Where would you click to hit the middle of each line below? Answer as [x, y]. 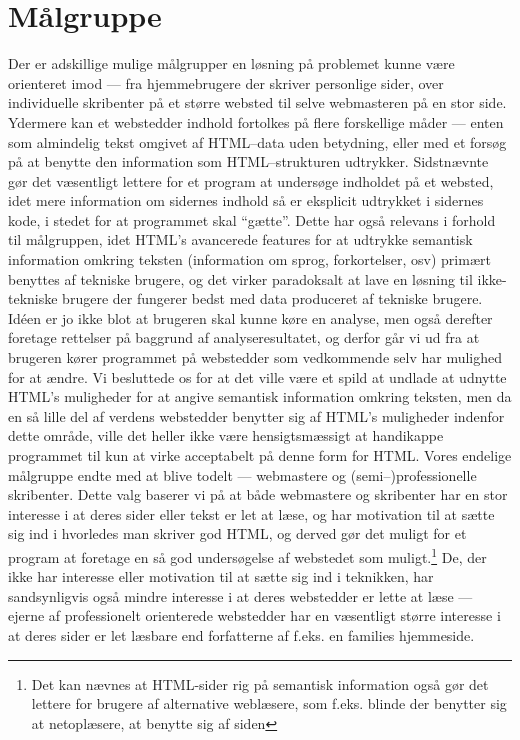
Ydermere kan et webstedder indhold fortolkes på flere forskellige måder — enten [256, 121]
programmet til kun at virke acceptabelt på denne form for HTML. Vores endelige [260, 455]
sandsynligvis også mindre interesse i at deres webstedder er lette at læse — [240, 595]
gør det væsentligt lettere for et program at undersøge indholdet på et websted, [251, 180]
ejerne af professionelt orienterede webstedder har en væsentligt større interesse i [254, 615]
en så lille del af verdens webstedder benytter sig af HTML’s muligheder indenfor [256, 415]
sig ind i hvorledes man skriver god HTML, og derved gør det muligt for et [237, 533]
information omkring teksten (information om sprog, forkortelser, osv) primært [249, 259]
